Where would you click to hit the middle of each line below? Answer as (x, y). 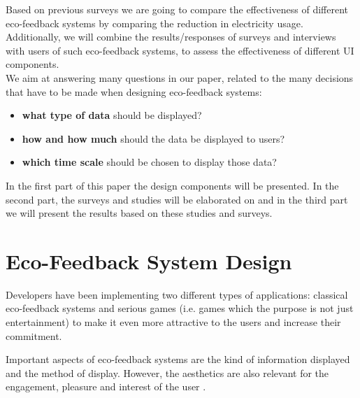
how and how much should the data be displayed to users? (153, 138)
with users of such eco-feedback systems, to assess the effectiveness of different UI (180, 50)
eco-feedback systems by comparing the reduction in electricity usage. (154, 23)
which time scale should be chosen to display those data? (149, 162)
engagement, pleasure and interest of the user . (106, 386)
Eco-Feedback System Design (149, 261)
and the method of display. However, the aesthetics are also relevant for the (167, 372)
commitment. (34, 335)
